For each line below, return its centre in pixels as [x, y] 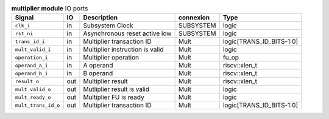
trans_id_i [30, 42]
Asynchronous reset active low [127, 33]
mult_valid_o [33, 89]
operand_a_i [31, 65]
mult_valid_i [33, 49]
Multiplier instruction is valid [123, 50]
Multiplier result [105, 81]
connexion [194, 18]
